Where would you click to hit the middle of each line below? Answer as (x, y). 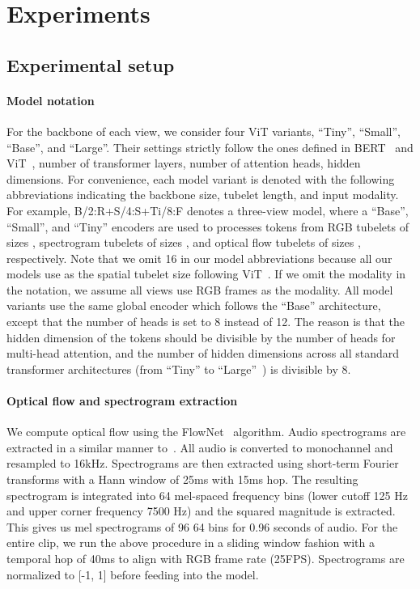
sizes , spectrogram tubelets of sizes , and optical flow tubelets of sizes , (184, 242)
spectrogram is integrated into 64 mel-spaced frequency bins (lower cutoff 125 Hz (207, 495)
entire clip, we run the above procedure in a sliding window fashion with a (191, 542)
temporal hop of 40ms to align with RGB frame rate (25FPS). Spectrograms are (206, 558)
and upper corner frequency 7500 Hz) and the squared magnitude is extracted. (201, 511)
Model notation (51, 100)
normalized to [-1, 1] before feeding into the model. (133, 574)
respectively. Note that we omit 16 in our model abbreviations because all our (199, 258)
